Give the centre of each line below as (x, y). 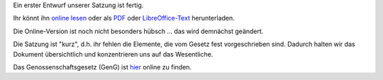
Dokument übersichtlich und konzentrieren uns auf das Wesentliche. (113, 54)
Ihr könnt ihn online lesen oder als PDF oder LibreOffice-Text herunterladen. (124, 18)
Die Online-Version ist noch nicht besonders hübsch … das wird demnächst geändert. (138, 31)
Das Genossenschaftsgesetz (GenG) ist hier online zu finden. (102, 67)
